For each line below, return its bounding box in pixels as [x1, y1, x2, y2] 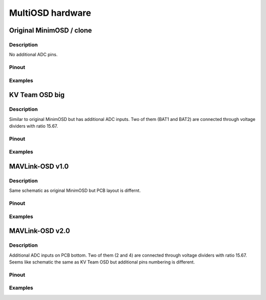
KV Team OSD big [9, 91, 65, 99]
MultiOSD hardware [9, 7, 91, 18]
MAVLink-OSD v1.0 [9, 162, 69, 170]
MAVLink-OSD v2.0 [9, 227, 70, 235]
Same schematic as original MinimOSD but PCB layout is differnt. [9, 187, 141, 193]
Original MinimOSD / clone [9, 26, 92, 35]
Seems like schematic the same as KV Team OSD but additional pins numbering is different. [9, 259, 195, 265]
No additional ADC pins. [9, 52, 58, 58]
